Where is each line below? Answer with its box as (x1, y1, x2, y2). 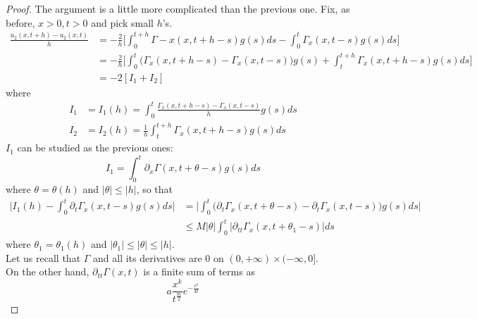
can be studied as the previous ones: (17, 140, 173, 155)
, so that (136, 182, 173, 196)
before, (6, 15, 35, 30)
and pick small (91, 15, 154, 30)
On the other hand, (6, 264, 89, 279)
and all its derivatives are (93, 250, 202, 265)
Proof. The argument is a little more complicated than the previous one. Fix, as (6, 1, 350, 15)
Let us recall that (6, 250, 81, 265)
